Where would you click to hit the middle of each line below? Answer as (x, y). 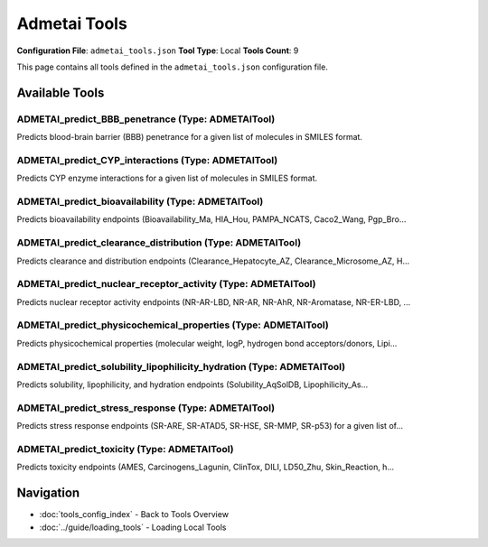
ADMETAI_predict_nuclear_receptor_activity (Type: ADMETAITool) (166, 284)
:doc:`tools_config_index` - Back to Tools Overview (134, 515)
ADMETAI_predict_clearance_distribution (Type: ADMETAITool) (159, 243)
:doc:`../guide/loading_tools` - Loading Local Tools (133, 527)
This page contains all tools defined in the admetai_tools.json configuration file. (173, 67)
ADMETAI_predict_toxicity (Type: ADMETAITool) (125, 449)
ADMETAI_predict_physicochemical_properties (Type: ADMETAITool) (173, 325)
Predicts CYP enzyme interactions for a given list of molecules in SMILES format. (167, 178)
